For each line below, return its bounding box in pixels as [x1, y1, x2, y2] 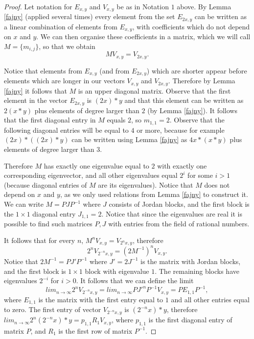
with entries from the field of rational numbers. [108, 218, 250, 229]
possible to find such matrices [4, 218, 92, 229]
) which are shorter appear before [146, 65, 247, 75]
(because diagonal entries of [4, 179, 87, 190]
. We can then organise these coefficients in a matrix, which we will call [36, 31, 251, 42]
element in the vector [4, 95, 68, 105]
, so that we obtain [39, 41, 95, 51]
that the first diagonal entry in [4, 115, 96, 125]
